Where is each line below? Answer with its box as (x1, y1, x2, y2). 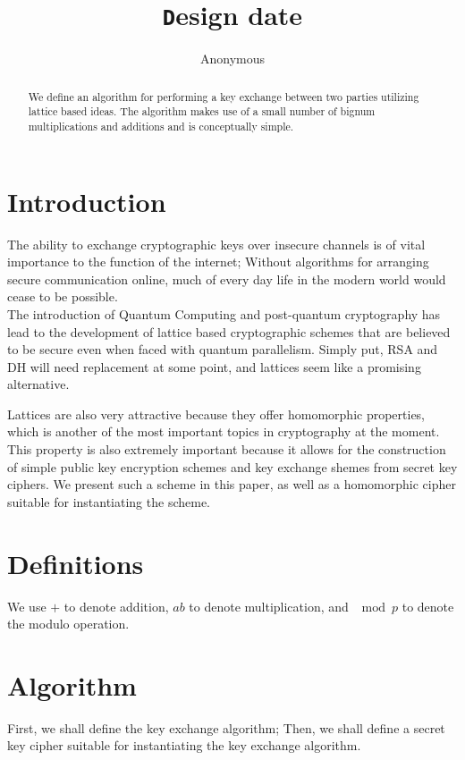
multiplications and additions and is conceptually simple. (28, 118, 294, 133)
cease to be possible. (7, 287, 118, 306)
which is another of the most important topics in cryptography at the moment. (7, 422, 440, 441)
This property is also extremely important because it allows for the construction (7, 440, 446, 459)
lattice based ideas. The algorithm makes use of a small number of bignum (28, 104, 376, 119)
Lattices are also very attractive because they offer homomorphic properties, (7, 404, 426, 423)
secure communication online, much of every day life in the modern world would (7, 269, 446, 288)
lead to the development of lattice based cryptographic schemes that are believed (7, 322, 451, 341)
